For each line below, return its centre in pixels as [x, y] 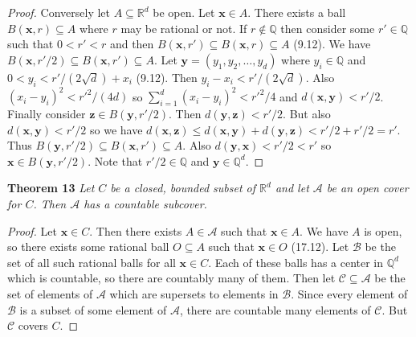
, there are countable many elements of [275, 309]
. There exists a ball [297, 12]
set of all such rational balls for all [92, 262]
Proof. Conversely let [59, 12]
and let [292, 188]
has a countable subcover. [145, 204]
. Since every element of [349, 294]
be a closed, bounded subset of [183, 188]
